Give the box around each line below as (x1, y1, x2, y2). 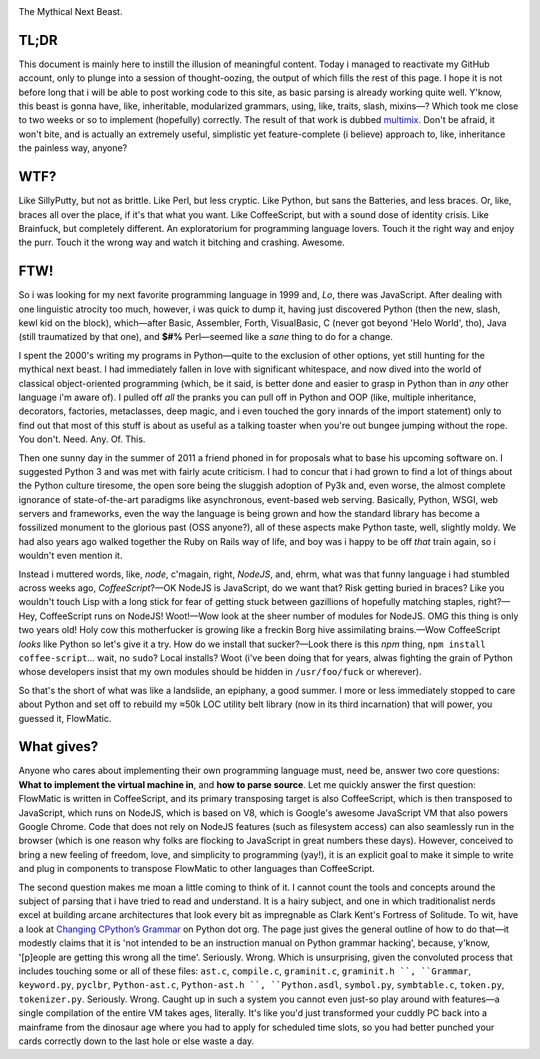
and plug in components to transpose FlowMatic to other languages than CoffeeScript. (18, 863, 375, 875)
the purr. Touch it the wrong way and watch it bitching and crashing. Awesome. (18, 236, 345, 249)
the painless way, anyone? (18, 142, 128, 154)
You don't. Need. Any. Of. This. (18, 433, 146, 445)
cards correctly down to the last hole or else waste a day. (18, 1035, 255, 1047)
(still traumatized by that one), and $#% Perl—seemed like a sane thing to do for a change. (18, 331, 394, 343)
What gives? (18, 738, 99, 755)
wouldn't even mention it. (18, 550, 123, 562)
